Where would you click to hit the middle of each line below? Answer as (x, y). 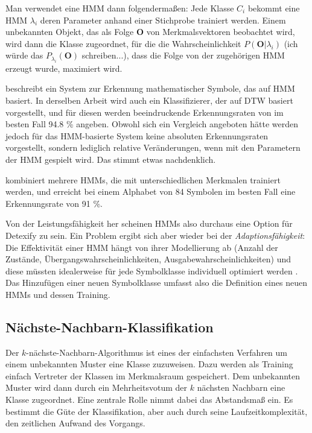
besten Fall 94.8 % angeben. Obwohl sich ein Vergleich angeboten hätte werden (152, 124)
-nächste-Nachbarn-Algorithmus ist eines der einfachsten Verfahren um (157, 352)
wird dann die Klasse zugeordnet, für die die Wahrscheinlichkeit (123, 43)
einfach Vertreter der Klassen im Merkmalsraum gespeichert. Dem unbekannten (153, 375)
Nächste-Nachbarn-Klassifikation (110, 327)
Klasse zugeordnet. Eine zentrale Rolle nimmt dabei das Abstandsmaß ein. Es (149, 400)
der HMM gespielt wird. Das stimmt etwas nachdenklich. (111, 159)
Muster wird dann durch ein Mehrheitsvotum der (96, 387)
